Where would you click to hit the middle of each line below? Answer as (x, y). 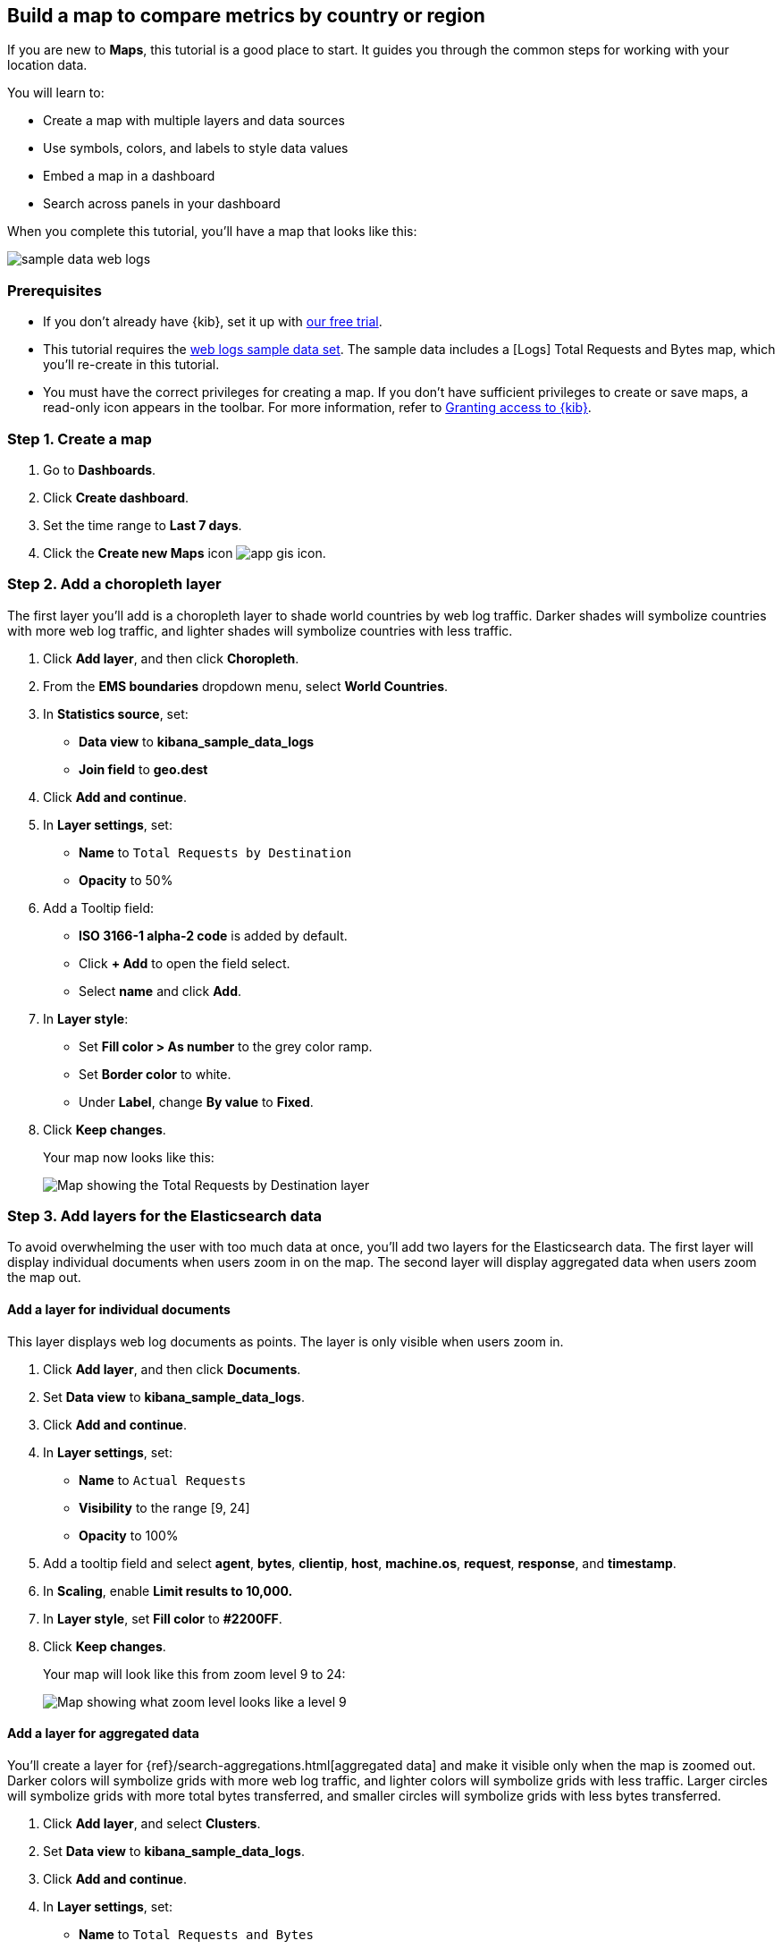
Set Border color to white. (155, 1074)
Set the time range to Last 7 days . (143, 525)
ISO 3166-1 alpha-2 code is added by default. (213, 935)
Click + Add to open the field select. (185, 963)
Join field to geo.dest (143, 769)
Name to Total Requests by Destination (215, 852)
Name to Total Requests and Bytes (196, 1934)
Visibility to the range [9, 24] (164, 1507)
